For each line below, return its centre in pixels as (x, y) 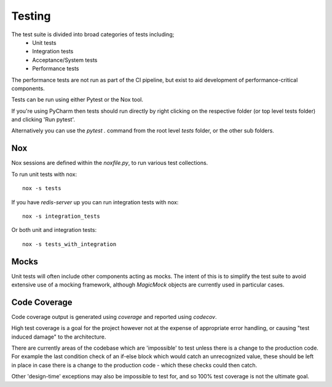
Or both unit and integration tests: (54, 230)
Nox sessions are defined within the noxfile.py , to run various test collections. (110, 163)
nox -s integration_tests (61, 216)
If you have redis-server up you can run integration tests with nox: (95, 202)
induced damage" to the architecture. (59, 337)
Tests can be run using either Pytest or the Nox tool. (77, 100)
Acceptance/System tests (65, 60)
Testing (31, 16)
